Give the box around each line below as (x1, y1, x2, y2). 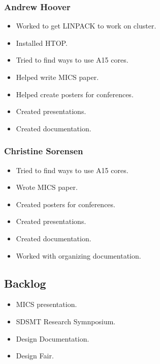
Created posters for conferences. (16, 199, 115, 209)
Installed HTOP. (16, 37, 68, 48)
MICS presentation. (16, 299, 77, 310)
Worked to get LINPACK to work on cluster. (16, 20, 156, 31)
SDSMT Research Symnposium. (16, 316, 116, 326)
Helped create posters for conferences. (16, 89, 134, 99)
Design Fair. (16, 350, 54, 361)
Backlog (4, 275, 46, 291)
